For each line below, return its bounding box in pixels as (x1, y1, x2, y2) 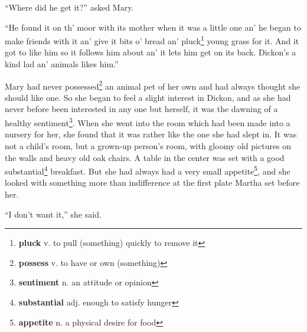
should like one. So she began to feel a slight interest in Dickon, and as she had (5, 91, 291, 103)
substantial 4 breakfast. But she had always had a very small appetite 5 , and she (5, 163, 290, 177)
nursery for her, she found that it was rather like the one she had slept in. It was (5, 128, 297, 140)
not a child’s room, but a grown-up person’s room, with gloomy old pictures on (5, 139, 292, 152)
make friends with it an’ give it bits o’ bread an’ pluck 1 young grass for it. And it (5, 33, 299, 47)
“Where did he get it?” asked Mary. (5, 1, 134, 13)
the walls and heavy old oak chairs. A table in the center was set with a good (5, 151, 285, 163)
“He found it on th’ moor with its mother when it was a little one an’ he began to (5, 21, 301, 33)
